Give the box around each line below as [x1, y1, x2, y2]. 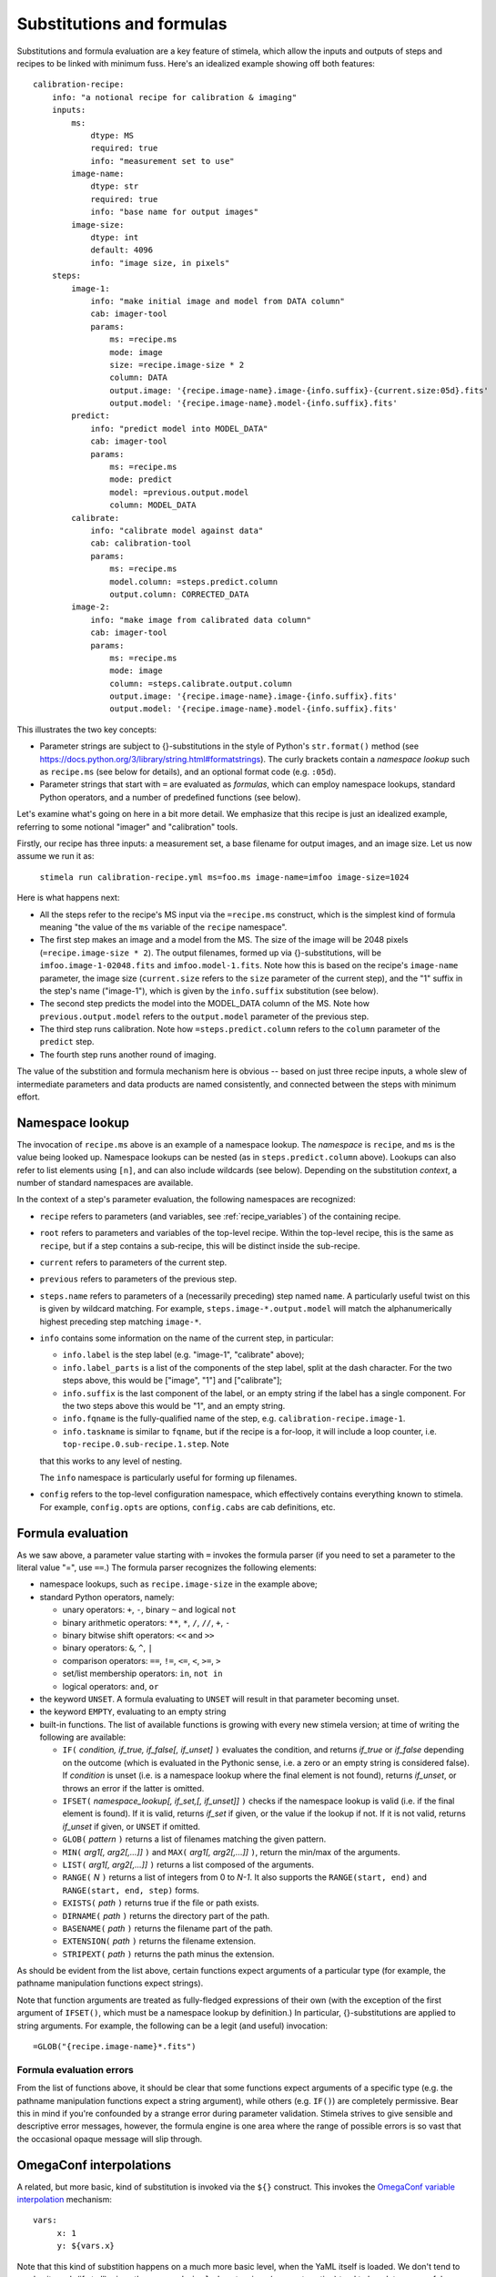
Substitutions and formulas [16, 14, 228, 34]
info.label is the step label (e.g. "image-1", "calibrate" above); [62, 1349, 305, 1361]
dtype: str [90, 181, 139, 191]
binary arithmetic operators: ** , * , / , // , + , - [62, 1617, 231, 1628]
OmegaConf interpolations [16, 2157, 172, 2172]
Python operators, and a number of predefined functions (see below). [39, 791, 301, 802]
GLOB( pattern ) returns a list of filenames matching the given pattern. [62, 1833, 327, 1844]
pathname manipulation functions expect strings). [16, 1977, 204, 1989]
